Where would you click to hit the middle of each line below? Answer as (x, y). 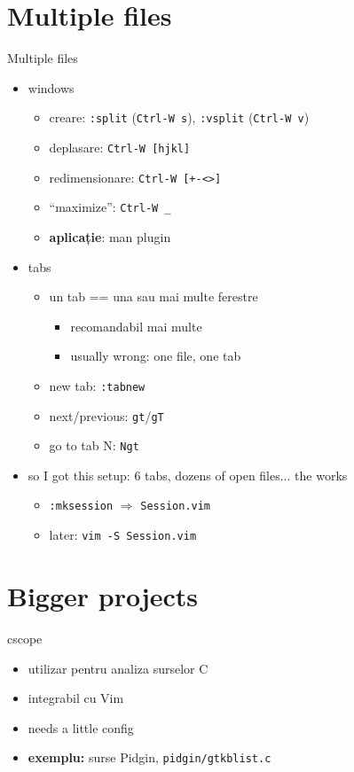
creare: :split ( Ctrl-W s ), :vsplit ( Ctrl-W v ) (179, 117)
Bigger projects (103, 595)
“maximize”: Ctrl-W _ (110, 207)
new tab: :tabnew (97, 385)
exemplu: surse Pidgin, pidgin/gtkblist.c (149, 757)
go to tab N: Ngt (94, 445)
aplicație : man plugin (110, 236)
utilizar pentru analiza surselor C (118, 668)
